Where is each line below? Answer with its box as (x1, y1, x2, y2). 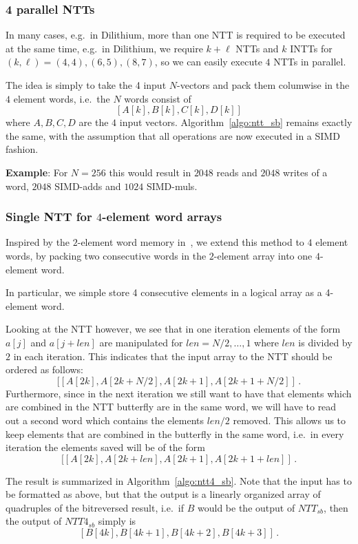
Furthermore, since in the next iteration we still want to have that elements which (6, 386, 352, 400)
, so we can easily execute (154, 54, 262, 69)
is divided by (298, 335, 352, 349)
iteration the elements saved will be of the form (6, 440, 205, 454)
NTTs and (235, 41, 279, 55)
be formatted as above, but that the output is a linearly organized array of (6, 487, 321, 501)
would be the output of (198, 500, 295, 514)
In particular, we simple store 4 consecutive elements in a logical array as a (6, 285, 322, 300)
